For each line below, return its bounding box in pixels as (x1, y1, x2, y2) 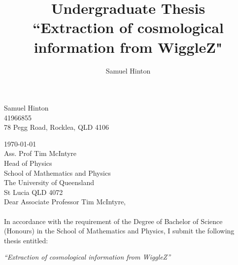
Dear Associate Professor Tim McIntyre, (4, 196, 126, 207)
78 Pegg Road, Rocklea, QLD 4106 (4, 122, 109, 132)
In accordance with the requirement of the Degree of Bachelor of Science (4, 216, 223, 226)
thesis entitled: (4, 235, 48, 245)
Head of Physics (4, 158, 52, 168)
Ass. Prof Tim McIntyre (4, 148, 77, 158)
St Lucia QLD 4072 (4, 187, 63, 197)
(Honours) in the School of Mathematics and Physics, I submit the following (4, 226, 235, 236)
